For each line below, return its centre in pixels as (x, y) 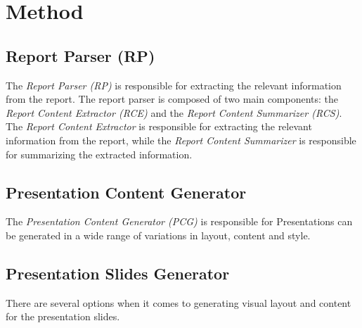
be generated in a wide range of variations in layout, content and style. (158, 235)
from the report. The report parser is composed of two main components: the (172, 99)
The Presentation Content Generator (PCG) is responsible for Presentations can (179, 221)
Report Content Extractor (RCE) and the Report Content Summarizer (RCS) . (174, 112)
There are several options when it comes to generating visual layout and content (179, 302)
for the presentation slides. (63, 316)
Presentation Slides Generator (118, 273)
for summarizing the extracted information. (99, 154)
